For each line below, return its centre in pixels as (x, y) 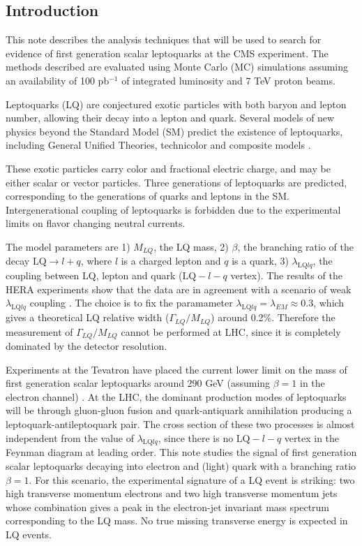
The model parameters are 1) (68, 246)
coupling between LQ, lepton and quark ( (94, 275)
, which (329, 303)
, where (96, 261)
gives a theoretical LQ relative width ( (88, 317)
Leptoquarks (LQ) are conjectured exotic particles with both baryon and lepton (176, 104)
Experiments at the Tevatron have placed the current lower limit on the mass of (176, 369)
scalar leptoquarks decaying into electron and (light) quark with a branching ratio (181, 466)
